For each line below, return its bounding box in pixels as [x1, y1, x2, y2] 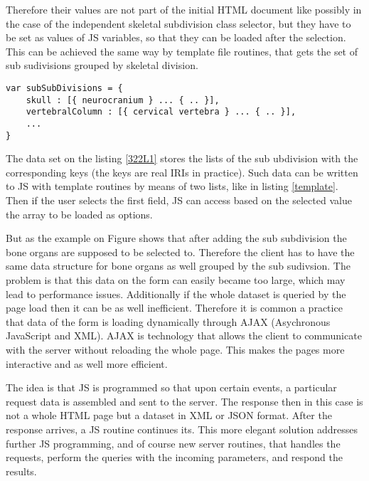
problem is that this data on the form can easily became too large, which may [6, 273, 346, 287]
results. [6, 463, 37, 478]
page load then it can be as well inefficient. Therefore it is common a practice [6, 300, 343, 315]
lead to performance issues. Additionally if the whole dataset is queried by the [6, 286, 346, 301]
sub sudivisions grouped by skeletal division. [6, 58, 198, 73]
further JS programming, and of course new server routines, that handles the [6, 435, 341, 450]
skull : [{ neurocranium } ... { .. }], [26, 95, 220, 105]
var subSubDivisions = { [6, 83, 123, 93]
